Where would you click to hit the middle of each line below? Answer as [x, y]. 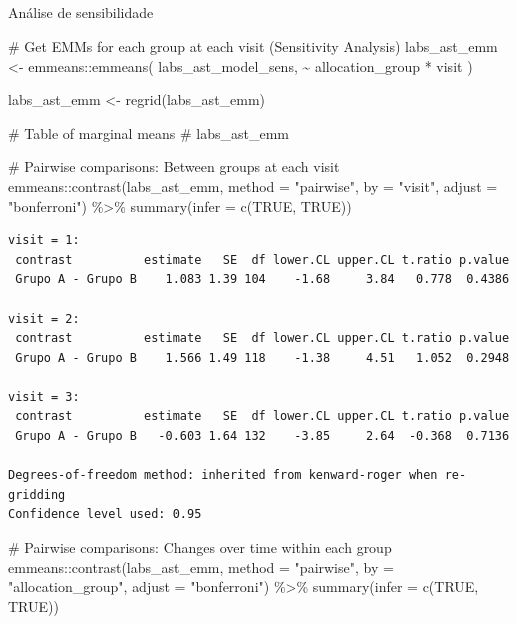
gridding [37, 494]
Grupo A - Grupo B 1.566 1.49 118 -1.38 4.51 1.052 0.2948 [262, 357]
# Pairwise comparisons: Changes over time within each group [200, 547]
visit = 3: [44, 396]
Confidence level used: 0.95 [105, 514]
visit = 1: [44, 240]
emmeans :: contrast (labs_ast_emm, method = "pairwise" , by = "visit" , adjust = [253, 185]
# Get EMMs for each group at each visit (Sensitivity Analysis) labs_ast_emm [253, 45]
